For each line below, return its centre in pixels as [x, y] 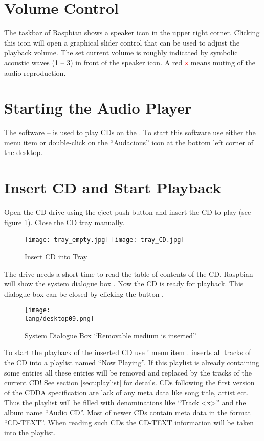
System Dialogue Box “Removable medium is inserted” [111, 335]
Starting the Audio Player [98, 108]
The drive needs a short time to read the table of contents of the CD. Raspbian [129, 273]
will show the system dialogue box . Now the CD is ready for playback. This [124, 284]
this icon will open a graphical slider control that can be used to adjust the [122, 42]
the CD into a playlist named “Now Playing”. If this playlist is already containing [132, 362]
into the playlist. [30, 433]
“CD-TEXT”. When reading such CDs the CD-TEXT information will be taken [129, 422]
